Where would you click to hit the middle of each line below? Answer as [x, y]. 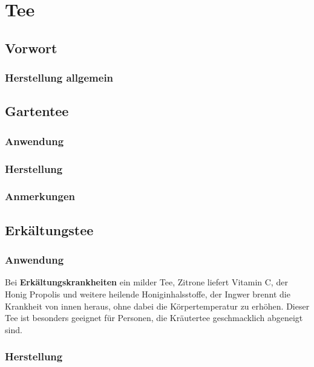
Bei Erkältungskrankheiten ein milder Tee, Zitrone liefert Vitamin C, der [146, 282]
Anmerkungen [40, 196]
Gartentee [37, 111]
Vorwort [31, 47]
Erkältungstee [49, 229]
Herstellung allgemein [59, 78]
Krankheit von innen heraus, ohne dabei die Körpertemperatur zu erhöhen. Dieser [157, 306]
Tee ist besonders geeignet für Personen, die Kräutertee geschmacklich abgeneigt [154, 318]
